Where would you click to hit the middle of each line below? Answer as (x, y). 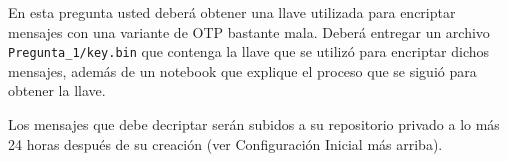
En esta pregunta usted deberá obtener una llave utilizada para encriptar (232, 12)
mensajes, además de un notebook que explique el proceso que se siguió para (242, 70)
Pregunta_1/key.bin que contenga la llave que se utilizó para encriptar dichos (249, 51)
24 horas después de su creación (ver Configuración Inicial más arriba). (225, 143)
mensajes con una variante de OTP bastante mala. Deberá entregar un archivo (249, 31)
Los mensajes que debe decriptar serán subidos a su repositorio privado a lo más (254, 124)
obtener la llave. (57, 90)
